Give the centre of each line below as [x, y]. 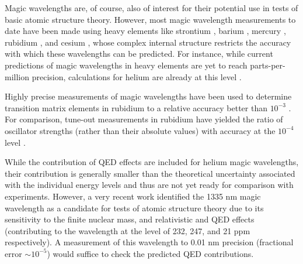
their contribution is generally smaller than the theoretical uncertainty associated [150, 173]
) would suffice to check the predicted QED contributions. [150, 253]
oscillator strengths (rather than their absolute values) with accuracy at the [140, 130]
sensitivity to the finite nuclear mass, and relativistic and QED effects [130, 219]
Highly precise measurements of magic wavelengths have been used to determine [148, 96]
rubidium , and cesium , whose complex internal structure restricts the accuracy [148, 42]
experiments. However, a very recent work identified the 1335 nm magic [133, 196]
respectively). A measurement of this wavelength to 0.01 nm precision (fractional [149, 242]
